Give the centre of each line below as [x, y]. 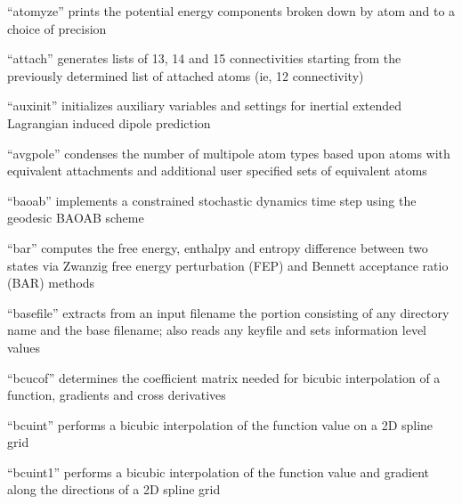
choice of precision [57, 28]
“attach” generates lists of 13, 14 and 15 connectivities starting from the [204, 58]
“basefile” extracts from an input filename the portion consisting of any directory [228, 312]
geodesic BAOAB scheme [76, 218]
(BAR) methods [51, 283]
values [24, 347]
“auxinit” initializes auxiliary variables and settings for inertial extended [205, 106]
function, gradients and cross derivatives [117, 395]
